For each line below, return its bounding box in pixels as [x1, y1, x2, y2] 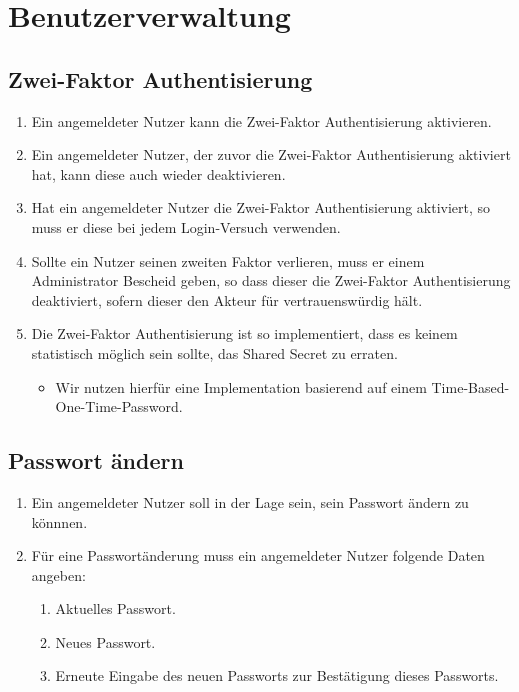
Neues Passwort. [55, 631, 156, 652]
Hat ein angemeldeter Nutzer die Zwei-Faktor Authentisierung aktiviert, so [31, 197, 491, 218]
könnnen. [31, 511, 88, 532]
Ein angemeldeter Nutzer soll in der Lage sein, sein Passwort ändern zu [31, 491, 469, 512]
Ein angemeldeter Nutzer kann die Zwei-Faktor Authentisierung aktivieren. [31, 110, 492, 131]
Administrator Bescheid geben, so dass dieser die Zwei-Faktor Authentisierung [31, 270, 511, 291]
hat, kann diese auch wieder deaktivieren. [31, 163, 286, 184]
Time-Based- [431, 376, 510, 397]
